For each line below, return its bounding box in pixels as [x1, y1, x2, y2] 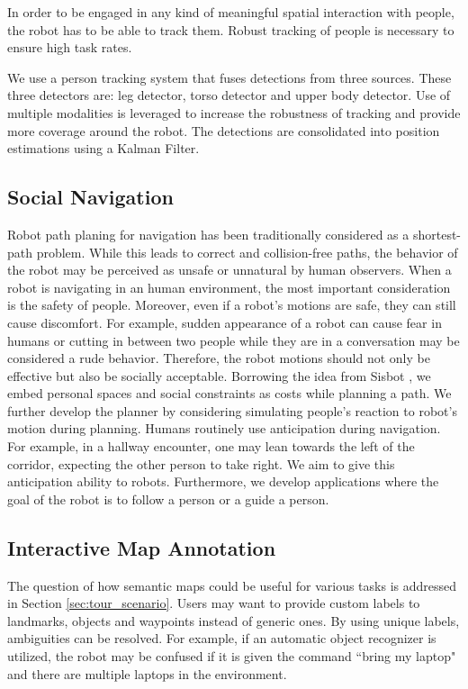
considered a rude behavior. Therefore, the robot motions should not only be [7, 349, 430, 367]
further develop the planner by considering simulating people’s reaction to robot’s [7, 401, 457, 420]
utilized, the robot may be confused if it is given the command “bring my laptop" [7, 647, 456, 666]
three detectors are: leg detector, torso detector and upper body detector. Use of [7, 86, 451, 104]
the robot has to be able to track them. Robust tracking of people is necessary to [7, 20, 454, 39]
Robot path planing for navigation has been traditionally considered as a [7, 224, 409, 243]
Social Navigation [7, 183, 174, 211]
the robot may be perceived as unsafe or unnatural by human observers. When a [7, 260, 452, 279]
